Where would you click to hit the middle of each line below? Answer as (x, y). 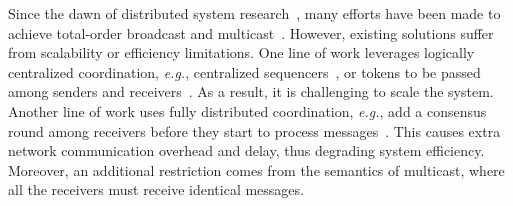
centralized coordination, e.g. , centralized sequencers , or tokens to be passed (244, 71)
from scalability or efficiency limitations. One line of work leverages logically (241, 52)
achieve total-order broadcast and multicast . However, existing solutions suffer (251, 32)
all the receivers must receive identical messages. (156, 189)
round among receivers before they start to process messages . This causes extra (254, 130)
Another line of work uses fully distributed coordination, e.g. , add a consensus (247, 110)
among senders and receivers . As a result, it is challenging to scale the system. (251, 91)
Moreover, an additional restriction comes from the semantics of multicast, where (256, 169)
